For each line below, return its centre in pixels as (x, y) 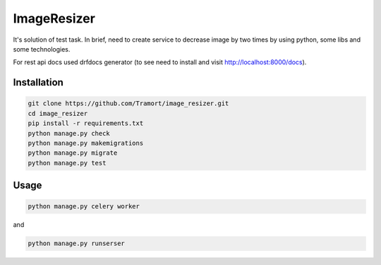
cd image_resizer (58, 113)
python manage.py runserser (76, 243)
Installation (38, 82)
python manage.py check (69, 133)
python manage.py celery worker (84, 206)
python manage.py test (67, 163)
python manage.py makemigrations (86, 143)
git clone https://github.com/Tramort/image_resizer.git (128, 104)
